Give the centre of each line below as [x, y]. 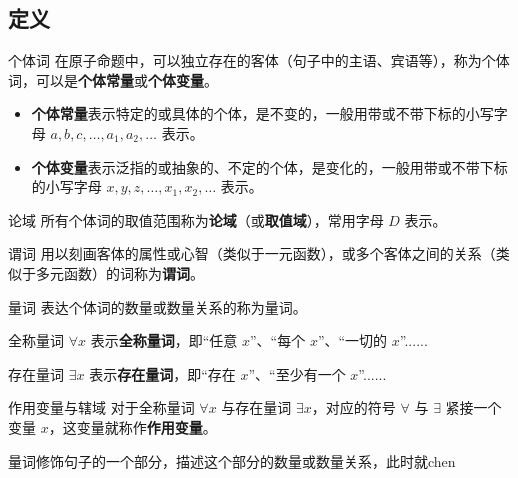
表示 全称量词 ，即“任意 [164, 340]
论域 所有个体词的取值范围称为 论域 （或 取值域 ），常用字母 [196, 219]
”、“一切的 [352, 340]
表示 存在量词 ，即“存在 [162, 373]
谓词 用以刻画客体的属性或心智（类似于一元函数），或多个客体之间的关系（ [252, 253]
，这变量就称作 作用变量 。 [132, 426]
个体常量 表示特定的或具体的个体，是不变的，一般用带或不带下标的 [248, 113]
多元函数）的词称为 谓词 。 [119, 272]
